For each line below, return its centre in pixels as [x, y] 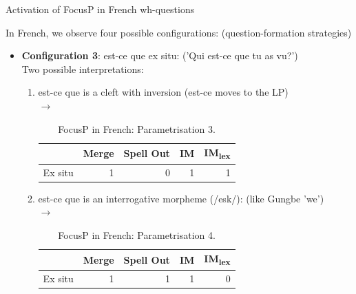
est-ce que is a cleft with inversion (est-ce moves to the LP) [163, 92]
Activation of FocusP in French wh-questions [100, 9]
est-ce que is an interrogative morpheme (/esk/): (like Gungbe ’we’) [181, 198]
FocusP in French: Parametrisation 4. [137, 234]
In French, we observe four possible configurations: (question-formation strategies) [179, 32]
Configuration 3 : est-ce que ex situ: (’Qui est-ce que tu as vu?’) [160, 55]
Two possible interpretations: [83, 69]
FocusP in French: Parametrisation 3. [137, 128]
